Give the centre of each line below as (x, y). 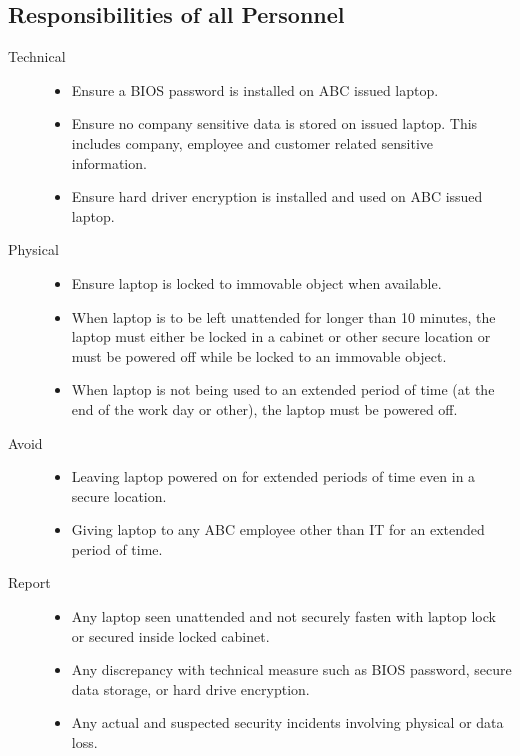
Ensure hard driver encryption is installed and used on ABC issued (277, 196)
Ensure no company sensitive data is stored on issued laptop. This (274, 123)
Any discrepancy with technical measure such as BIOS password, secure (291, 669)
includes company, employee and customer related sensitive (252, 142)
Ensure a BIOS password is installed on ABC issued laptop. (255, 89)
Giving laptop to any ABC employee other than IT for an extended (278, 529)
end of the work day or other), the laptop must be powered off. (264, 408)
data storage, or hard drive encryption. (190, 688)
